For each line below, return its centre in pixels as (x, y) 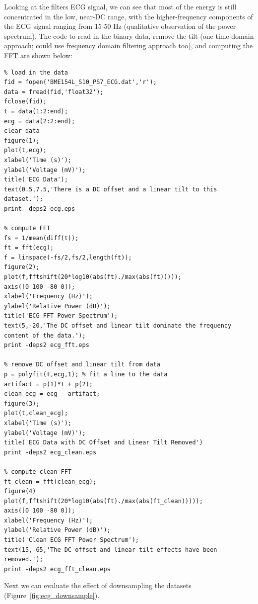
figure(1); (22, 140)
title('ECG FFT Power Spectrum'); (61, 316)
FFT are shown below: (38, 55)
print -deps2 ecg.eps (40, 209)
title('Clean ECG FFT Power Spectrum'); (72, 540)
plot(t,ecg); (25, 150)
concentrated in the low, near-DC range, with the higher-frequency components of (129, 16)
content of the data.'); (45, 335)
